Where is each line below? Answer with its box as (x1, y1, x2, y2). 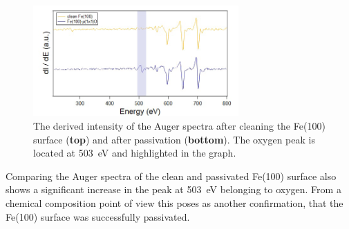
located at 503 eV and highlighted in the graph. (33, 146, 236, 160)
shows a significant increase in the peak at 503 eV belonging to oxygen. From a (6, 182, 341, 197)
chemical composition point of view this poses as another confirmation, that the (6, 195, 343, 210)
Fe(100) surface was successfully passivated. (6, 209, 190, 223)
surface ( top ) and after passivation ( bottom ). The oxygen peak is (33, 132, 315, 146)
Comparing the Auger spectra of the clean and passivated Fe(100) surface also (6, 168, 337, 183)
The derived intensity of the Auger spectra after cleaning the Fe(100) (33, 118, 326, 132)
